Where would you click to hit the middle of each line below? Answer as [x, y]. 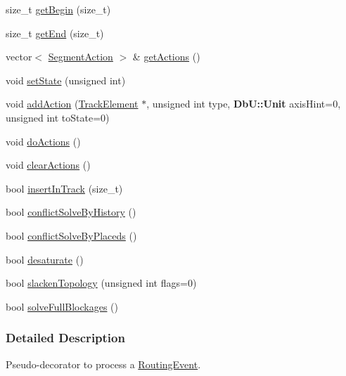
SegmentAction [81, 57]
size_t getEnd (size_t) [55, 33]
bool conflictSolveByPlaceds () [71, 235]
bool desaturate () [45, 259]
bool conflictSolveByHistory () [71, 212]
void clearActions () [48, 165]
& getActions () [166, 57]
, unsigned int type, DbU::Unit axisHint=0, [244, 104]
